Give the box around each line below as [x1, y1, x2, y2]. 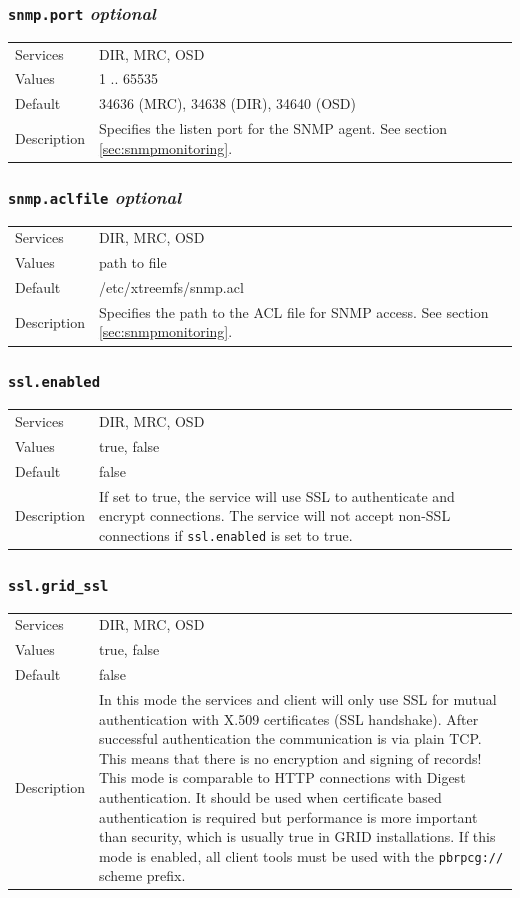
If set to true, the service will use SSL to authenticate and [98, 485, 455, 506]
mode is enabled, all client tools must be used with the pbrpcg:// [98, 845, 504, 866]
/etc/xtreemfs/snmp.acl [98, 276, 244, 297]
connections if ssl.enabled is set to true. [98, 524, 353, 545]
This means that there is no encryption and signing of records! [98, 747, 482, 768]
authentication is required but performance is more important [98, 806, 478, 827]
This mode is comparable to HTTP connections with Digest [98, 767, 466, 788]
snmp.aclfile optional [8, 184, 182, 209]
